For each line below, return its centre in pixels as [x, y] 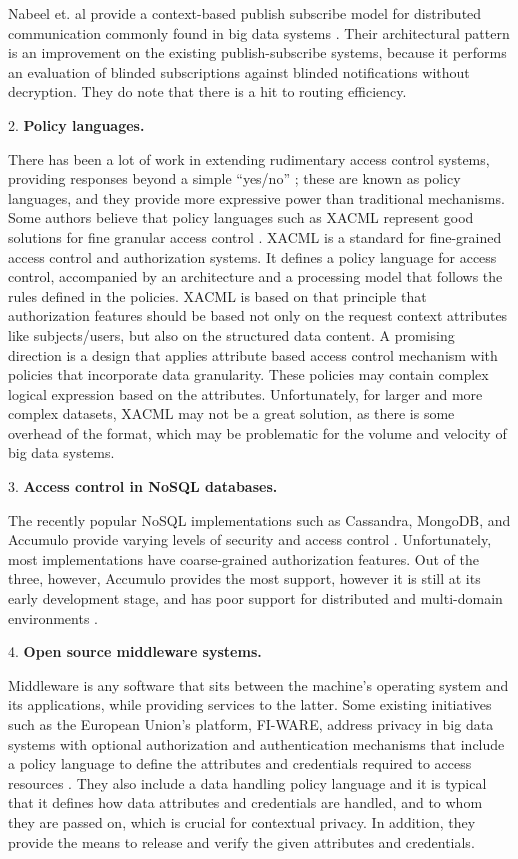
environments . [53, 617]
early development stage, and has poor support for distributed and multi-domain [255, 598]
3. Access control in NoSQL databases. [143, 486]
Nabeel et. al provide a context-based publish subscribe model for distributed [245, 13]
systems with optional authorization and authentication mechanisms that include [256, 743]
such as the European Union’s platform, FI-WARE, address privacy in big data [251, 724]
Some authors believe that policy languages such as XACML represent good [241, 217]
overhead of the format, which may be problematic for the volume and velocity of [257, 432]
